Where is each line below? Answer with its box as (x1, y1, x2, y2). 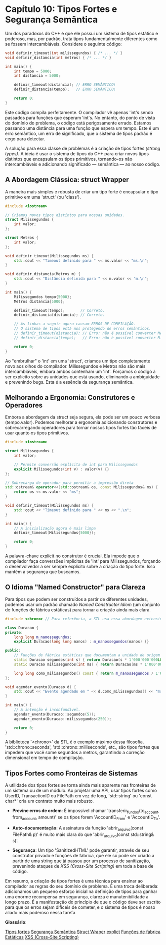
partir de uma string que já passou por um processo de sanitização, (12, 858, 151, 864)
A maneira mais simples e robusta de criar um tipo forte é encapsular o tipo (5, 188, 159, 194)
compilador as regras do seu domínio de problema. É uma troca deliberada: (5, 884, 159, 889)
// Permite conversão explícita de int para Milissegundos (14, 462, 138, 467)
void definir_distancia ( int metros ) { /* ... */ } (5, 55, 112, 60)
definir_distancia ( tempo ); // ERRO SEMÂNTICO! (14, 87, 116, 92)
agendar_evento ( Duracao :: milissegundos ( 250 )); (14, 716, 112, 721)
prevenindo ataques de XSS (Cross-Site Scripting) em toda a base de (12, 863, 154, 869)
